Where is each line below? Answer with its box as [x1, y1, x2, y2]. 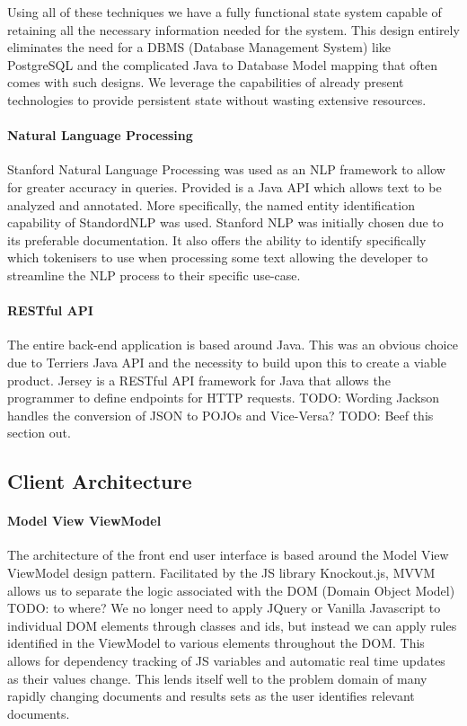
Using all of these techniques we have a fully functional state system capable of [7, 3, 442, 21]
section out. [7, 423, 71, 442]
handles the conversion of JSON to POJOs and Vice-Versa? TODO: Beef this [7, 405, 434, 424]
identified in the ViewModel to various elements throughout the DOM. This [7, 633, 425, 652]
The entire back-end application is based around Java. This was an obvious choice [7, 335, 458, 354]
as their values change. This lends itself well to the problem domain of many [7, 668, 427, 687]
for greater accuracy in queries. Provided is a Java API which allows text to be [7, 177, 442, 196]
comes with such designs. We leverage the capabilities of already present [7, 73, 404, 92]
